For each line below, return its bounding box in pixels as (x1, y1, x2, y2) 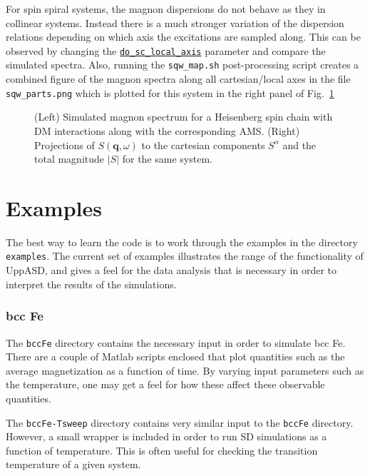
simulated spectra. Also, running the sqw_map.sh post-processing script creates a (6, 57, 359, 72)
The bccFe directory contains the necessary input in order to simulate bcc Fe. (6, 335, 346, 350)
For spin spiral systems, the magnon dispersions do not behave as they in (6, 1, 326, 16)
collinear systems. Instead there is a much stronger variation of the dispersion (6, 15, 344, 30)
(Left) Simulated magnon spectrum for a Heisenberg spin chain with (34, 109, 333, 124)
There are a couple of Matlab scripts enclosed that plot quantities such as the (6, 349, 345, 364)
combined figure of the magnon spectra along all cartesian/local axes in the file (6, 71, 351, 86)
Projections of (34, 137, 95, 152)
